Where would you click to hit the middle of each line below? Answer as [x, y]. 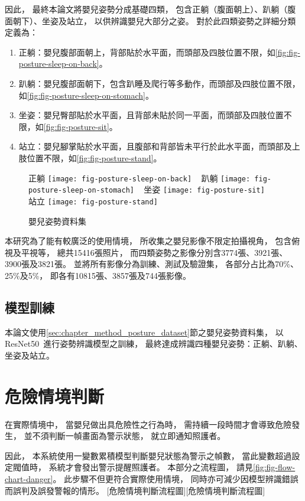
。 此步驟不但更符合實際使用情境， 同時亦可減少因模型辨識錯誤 [176, 478]
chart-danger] [29, 478]
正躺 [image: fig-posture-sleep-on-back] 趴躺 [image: [139, 178]
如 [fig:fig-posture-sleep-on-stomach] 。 [86, 95]
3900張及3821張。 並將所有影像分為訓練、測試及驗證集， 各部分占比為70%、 [152, 264]
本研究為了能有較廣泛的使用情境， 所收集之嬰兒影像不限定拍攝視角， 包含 [148, 241]
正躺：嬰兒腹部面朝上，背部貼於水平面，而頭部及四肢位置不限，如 [147, 52]
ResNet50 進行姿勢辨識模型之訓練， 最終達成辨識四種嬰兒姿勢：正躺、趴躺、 [154, 344]
